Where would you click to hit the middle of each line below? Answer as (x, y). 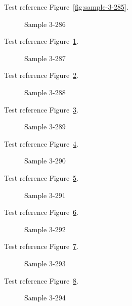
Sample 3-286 (45, 24)
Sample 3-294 (45, 298)
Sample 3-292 (45, 229)
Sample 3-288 (45, 92)
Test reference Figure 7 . (41, 246)
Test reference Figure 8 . (41, 280)
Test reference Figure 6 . (41, 212)
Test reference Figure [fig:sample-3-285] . (66, 7)
